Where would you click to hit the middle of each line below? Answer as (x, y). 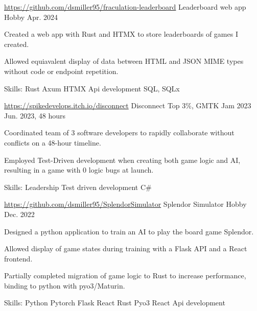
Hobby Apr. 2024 (31, 17)
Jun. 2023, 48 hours (35, 115)
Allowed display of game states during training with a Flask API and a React (126, 248)
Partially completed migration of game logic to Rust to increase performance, (125, 276)
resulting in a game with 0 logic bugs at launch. (79, 170)
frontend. (18, 258)
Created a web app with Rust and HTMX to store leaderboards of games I (121, 34)
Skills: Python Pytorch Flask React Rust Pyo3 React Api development (115, 303)
